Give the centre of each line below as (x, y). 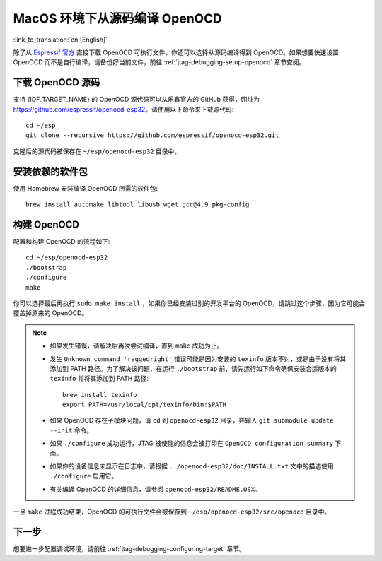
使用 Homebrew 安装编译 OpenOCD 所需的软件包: (86, 188)
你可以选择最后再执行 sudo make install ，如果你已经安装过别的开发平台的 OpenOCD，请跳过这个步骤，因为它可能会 (189, 303)
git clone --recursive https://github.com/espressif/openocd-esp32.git (152, 135)
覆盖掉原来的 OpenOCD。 (51, 313)
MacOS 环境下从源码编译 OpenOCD (117, 18)
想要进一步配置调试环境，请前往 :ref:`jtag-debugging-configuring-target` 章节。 (129, 549)
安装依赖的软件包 (50, 171)
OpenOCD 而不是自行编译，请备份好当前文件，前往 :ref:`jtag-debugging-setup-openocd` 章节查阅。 (159, 62)
